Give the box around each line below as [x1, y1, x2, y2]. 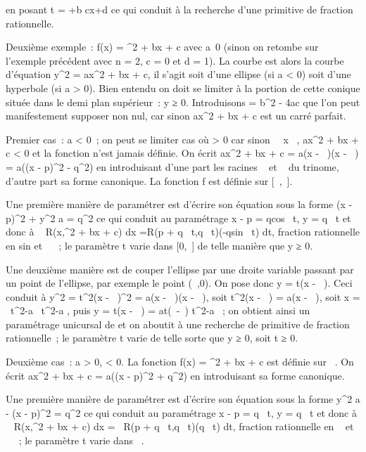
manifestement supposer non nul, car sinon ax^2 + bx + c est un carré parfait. [6, 108, 346, 123]
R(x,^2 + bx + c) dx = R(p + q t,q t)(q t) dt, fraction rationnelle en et [13, 419, 354, 434]
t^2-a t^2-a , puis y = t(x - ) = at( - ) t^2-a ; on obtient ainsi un [10, 303, 310, 318]
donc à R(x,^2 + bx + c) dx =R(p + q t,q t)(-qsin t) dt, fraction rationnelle [6, 224, 360, 239]
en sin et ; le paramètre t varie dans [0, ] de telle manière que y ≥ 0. [6, 238, 313, 252]
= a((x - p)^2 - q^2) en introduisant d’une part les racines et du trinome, [6, 159, 339, 174]
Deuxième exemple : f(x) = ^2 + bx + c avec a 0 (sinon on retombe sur [6, 39, 319, 54]
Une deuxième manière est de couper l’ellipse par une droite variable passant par [6, 261, 354, 276]
